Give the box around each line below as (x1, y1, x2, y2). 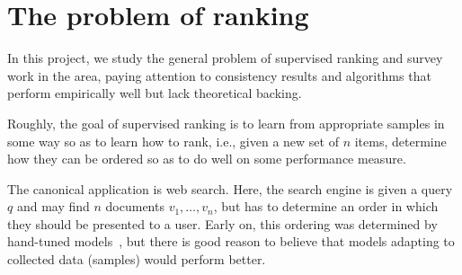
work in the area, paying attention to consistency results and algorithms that (7, 66, 431, 84)
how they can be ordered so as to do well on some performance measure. (7, 149, 406, 168)
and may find (16, 197, 90, 216)
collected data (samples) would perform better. (7, 250, 266, 269)
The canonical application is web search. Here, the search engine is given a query (7, 179, 453, 198)
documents (105, 197, 164, 216)
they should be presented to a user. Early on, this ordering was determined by (7, 214, 438, 233)
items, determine (354, 131, 447, 150)
